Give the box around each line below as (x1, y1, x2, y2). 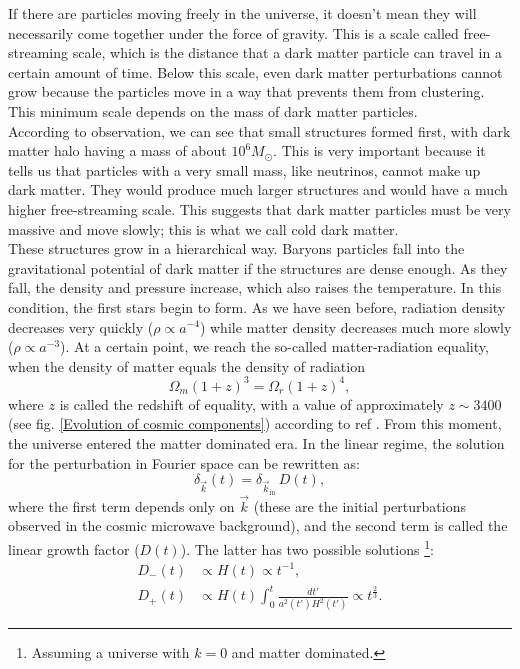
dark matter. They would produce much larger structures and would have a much (8, 179, 508, 200)
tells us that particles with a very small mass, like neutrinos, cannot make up (8, 159, 481, 180)
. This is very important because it (273, 140, 486, 161)
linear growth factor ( (8, 538, 140, 559)
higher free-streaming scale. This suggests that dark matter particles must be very (8, 198, 511, 219)
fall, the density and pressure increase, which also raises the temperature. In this (8, 277, 502, 298)
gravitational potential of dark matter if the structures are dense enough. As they (8, 257, 508, 278)
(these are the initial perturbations (253, 495, 466, 516)
